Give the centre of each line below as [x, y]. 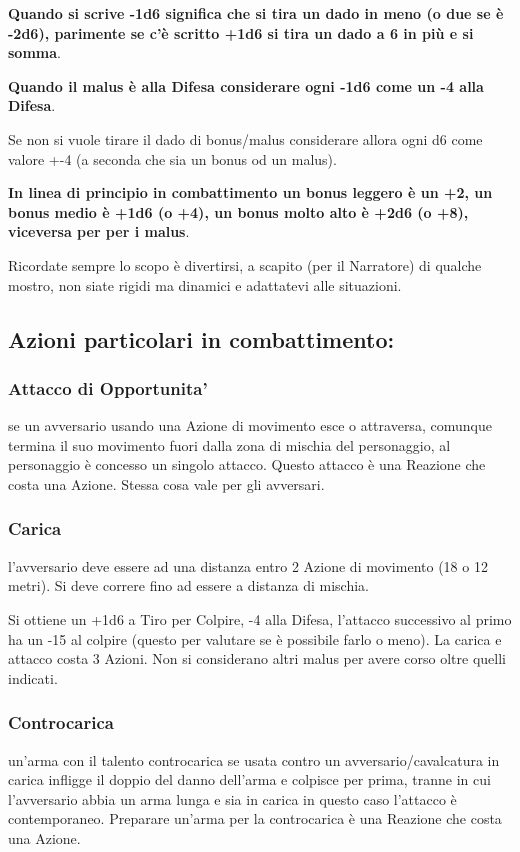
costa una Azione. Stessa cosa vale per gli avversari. [166, 483]
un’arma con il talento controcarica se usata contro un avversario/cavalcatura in [254, 759]
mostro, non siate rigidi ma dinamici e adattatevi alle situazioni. [205, 284]
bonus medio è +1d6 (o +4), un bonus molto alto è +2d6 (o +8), [238, 211]
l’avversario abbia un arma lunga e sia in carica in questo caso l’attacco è [232, 798]
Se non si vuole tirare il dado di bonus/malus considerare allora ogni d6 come [245, 138]
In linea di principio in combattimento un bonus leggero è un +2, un [250, 192]
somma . [34, 52]
